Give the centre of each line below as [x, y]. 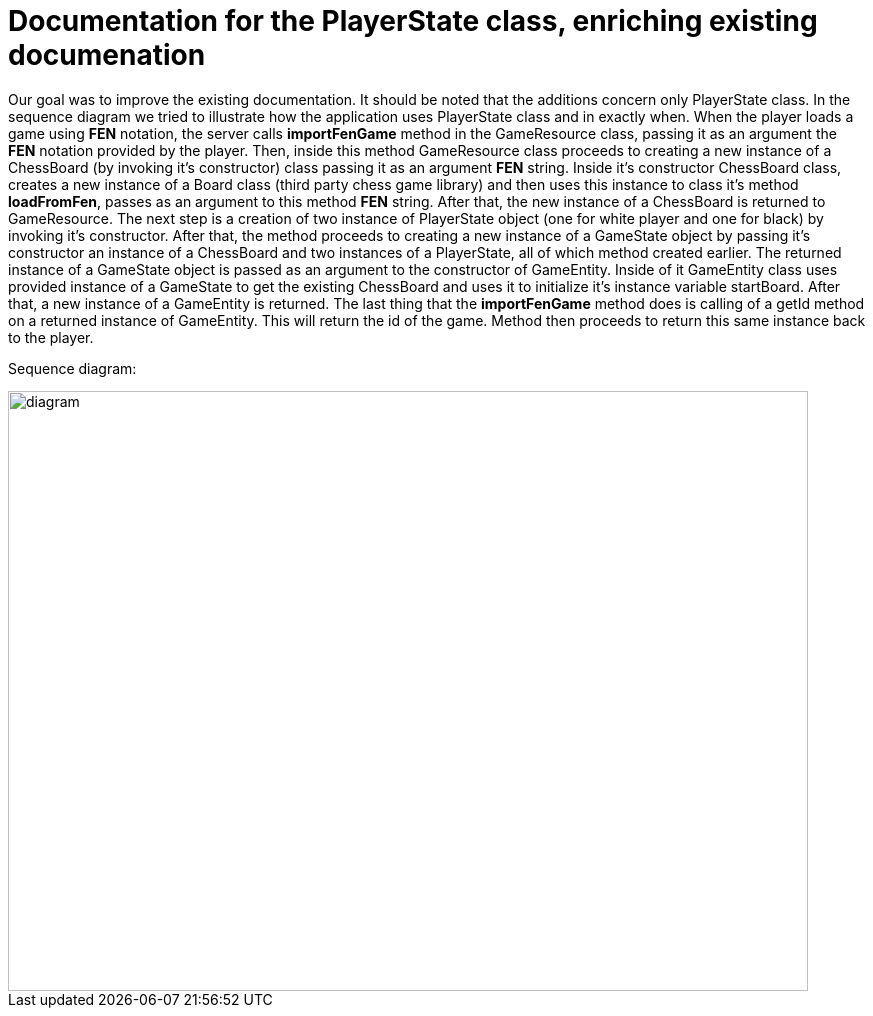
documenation [107, 55]
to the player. [51, 337]
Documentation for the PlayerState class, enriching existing [413, 21]
